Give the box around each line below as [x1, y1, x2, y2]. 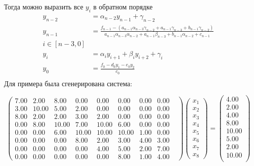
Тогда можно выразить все [4, 1, 84, 11]
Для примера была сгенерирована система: [4, 78, 132, 88]
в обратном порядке [93, 1, 153, 11]
